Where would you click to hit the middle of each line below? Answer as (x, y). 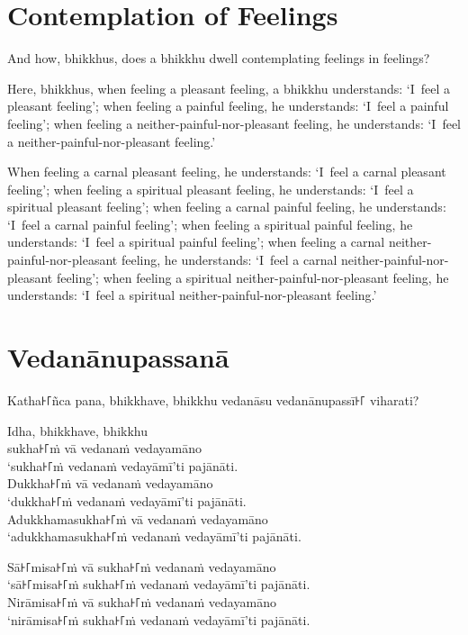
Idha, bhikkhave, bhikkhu (78, 430)
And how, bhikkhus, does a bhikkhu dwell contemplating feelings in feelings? (219, 58)
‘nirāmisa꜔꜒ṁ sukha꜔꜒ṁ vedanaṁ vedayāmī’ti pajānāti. (159, 619)
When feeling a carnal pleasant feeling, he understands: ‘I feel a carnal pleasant (227, 172)
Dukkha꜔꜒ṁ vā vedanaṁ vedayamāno (110, 483)
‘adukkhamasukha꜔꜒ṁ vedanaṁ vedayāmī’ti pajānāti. (154, 536)
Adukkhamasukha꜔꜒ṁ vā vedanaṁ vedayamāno (138, 518)
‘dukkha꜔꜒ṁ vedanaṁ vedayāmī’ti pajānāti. (127, 500)
